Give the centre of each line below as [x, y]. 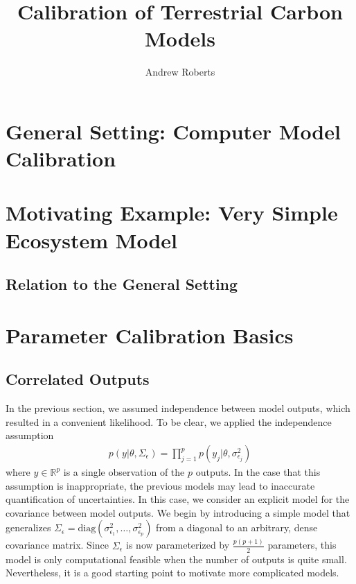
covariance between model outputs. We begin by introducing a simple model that [178, 512]
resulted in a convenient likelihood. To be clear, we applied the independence [169, 421]
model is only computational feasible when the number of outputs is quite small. [176, 559]
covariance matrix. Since [57, 545]
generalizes [28, 527]
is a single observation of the [124, 472]
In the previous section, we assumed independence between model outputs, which [178, 408]
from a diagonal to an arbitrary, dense [237, 527]
